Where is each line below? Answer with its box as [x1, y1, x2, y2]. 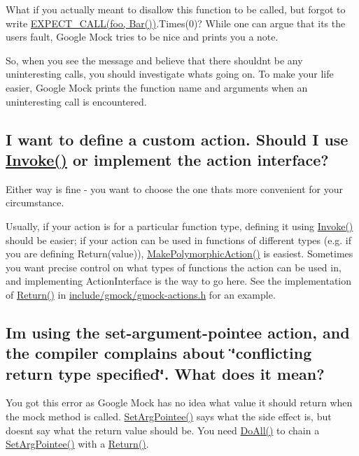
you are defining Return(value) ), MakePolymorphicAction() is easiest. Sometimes [6, 246, 353, 261]
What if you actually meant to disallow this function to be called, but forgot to [6, 2, 346, 16]
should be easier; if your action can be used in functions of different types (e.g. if [6, 232, 352, 247]
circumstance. [6, 195, 64, 210]
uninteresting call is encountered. [6, 94, 147, 108]
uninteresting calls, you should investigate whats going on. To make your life [6, 66, 334, 81]
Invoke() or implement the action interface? [6, 148, 329, 170]
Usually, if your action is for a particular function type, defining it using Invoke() [6, 218, 353, 233]
